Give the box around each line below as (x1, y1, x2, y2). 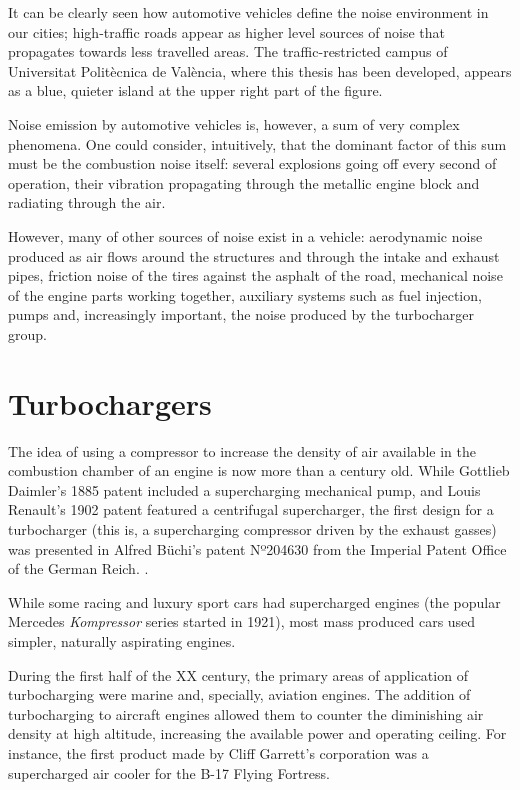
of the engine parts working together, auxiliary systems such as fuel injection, (8, 284, 482, 305)
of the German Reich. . (8, 558, 149, 579)
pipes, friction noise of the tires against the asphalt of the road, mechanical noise (8, 265, 503, 286)
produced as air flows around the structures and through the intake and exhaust (8, 245, 500, 266)
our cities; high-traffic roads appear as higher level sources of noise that (8, 21, 446, 42)
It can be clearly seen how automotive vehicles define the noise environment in (8, 2, 489, 22)
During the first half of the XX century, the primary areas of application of (8, 664, 468, 685)
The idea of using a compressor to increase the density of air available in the (8, 440, 476, 461)
